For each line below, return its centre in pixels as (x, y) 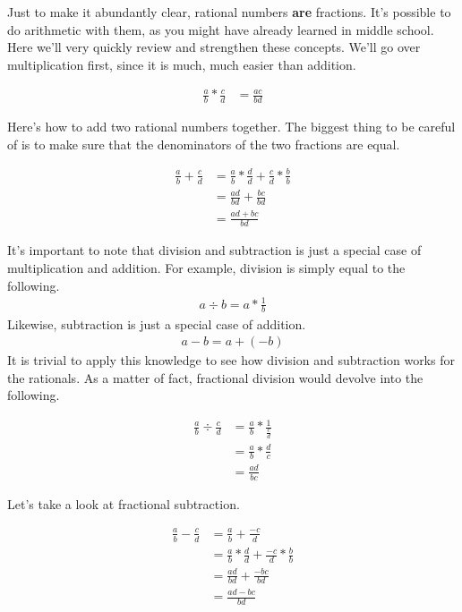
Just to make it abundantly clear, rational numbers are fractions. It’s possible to (229, 12)
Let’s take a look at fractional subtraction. (124, 503)
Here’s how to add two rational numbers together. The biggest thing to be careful (231, 127)
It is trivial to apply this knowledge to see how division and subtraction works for (231, 360)
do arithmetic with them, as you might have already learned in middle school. (221, 29)
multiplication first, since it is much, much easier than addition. (182, 64)
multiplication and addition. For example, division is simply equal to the (206, 267)
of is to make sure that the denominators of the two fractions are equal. (204, 144)
